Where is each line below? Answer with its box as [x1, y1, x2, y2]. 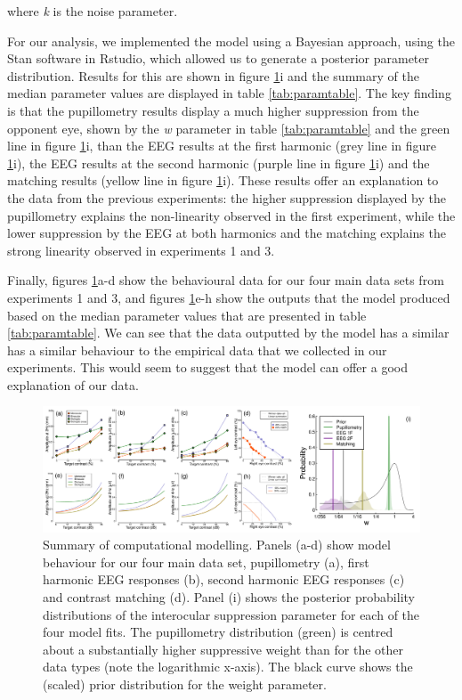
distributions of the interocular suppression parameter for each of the [43, 605, 420, 623]
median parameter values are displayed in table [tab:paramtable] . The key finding [7, 84, 451, 102]
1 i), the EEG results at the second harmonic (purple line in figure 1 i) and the [7, 153, 430, 172]
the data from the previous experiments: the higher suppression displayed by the [7, 188, 447, 207]
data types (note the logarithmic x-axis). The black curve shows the [43, 657, 413, 676]
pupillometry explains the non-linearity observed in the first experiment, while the [7, 206, 456, 224]
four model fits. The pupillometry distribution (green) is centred [43, 623, 393, 641]
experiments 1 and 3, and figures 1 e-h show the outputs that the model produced [7, 288, 450, 306]
